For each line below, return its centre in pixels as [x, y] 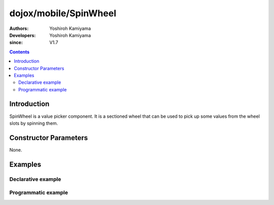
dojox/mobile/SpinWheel [63, 13]
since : [16, 43]
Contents [20, 52]
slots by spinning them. [34, 123]
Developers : [23, 35]
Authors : [19, 28]
